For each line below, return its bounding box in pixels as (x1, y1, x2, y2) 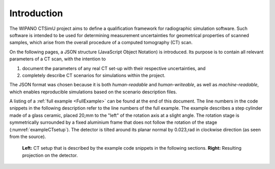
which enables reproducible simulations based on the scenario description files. (9, 89, 177, 95)
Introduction (9, 8, 63, 19)
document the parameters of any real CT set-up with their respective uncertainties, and (22, 65, 206, 71)
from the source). (9, 133, 46, 140)
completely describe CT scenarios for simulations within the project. (22, 72, 166, 78)
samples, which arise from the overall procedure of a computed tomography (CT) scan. (9, 40, 193, 46)
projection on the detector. (22, 152, 78, 158)
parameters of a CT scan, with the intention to (9, 56, 106, 62)
